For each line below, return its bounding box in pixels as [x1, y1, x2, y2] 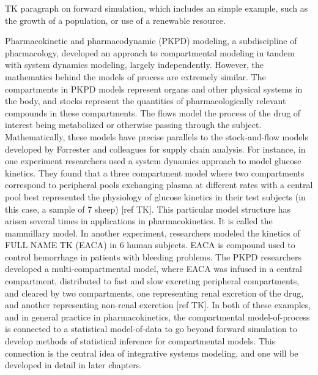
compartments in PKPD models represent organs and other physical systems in [5, 82, 303, 95]
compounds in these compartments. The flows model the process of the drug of [5, 106, 301, 119]
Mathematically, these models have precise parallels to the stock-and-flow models [5, 130, 308, 143]
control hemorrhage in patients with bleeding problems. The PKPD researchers [5, 250, 301, 263]
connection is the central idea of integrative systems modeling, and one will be [5, 346, 298, 359]
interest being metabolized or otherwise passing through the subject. [5, 118, 262, 131]
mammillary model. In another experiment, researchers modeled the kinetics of [5, 226, 300, 239]
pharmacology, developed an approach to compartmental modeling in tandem [5, 46, 295, 59]
